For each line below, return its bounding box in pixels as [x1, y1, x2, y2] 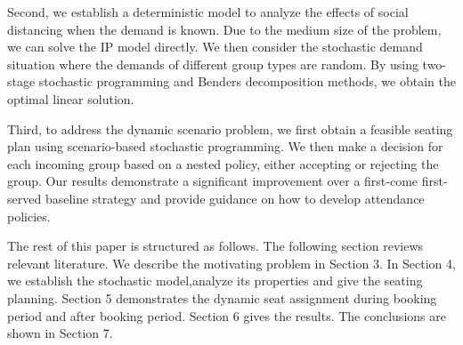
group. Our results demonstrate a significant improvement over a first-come [7, 172, 418, 190]
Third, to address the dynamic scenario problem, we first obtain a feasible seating [7, 119, 453, 138]
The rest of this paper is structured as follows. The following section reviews [7, 237, 424, 255]
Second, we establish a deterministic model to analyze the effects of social [7, 3, 409, 20]
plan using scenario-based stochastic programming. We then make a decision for [7, 137, 443, 156]
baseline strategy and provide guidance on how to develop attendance [45, 189, 425, 207]
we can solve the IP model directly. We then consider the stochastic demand [7, 37, 423, 56]
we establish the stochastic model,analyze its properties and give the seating [7, 271, 423, 290]
